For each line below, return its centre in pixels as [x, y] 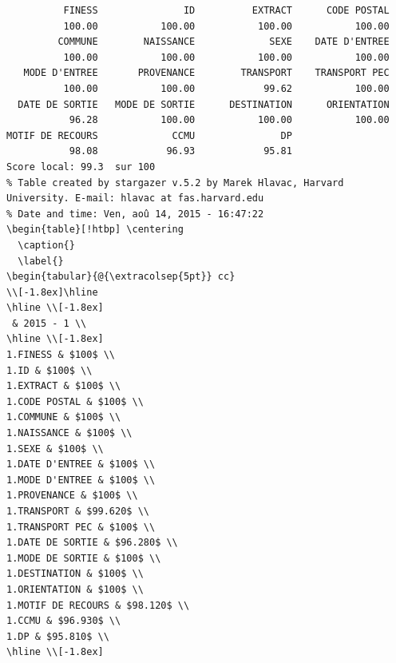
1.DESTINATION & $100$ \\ [75, 574]
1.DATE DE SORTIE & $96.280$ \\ [92, 543]
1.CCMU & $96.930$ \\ [64, 621]
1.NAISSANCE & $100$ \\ [69, 433]
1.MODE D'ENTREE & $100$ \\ [81, 480]
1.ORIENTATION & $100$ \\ [75, 589]
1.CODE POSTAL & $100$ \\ [75, 401]
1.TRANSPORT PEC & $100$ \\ [81, 527]
